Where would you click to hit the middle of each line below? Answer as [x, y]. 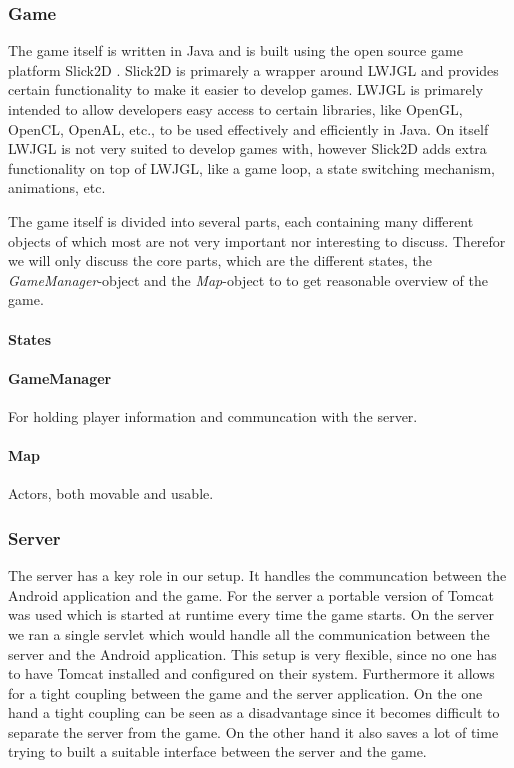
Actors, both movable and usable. [111, 493]
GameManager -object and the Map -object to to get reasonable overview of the [248, 279]
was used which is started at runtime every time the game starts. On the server [251, 614]
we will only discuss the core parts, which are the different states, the [220, 260]
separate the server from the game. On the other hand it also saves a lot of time [253, 731]
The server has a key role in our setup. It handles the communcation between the [257, 575]
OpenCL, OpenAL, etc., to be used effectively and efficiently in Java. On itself [248, 128]
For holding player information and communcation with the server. [213, 415]
